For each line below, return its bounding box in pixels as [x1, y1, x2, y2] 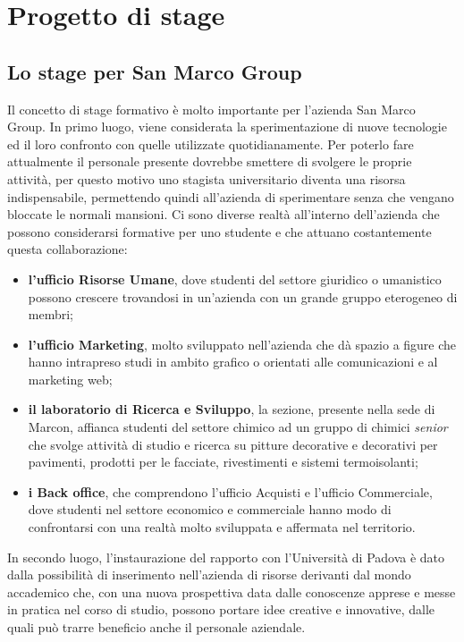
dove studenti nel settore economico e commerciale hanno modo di [28, 500, 392, 519]
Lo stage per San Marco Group [7, 57, 302, 85]
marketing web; [28, 369, 113, 388]
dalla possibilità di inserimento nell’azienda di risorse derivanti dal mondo [7, 565, 411, 584]
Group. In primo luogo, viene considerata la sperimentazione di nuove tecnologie [7, 117, 447, 136]
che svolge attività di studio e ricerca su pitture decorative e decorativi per [28, 435, 438, 453]
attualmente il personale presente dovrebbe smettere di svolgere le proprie [7, 152, 412, 171]
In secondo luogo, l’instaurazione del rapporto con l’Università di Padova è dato [7, 547, 445, 566]
